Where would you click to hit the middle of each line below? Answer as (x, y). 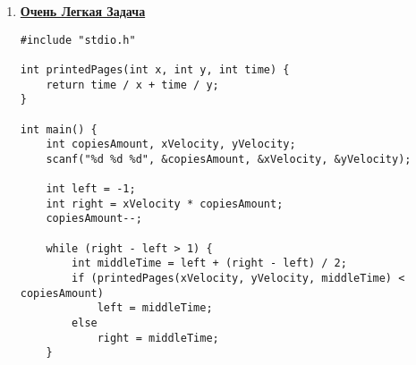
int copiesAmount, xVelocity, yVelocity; (171, 144)
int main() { (59, 129)
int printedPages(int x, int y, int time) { (155, 69)
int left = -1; (91, 189)
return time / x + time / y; (132, 85)
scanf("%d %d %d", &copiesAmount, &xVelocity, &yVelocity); (229, 159)
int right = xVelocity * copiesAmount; (165, 204)
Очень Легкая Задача (83, 11)
